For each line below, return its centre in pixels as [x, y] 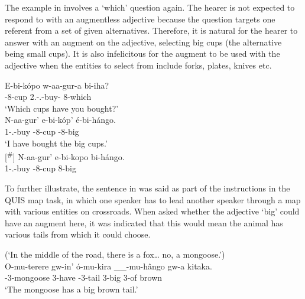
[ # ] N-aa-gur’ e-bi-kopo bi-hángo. [65, 156]
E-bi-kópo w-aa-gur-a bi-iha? [57, 85]
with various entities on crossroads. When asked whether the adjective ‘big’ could [152, 211]
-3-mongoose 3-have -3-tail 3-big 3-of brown [84, 277]
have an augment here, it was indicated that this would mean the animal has [144, 222]
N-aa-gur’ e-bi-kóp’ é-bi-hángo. [60, 120]
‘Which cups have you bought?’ [62, 108]
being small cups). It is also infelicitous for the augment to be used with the [142, 53]
